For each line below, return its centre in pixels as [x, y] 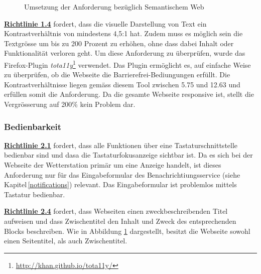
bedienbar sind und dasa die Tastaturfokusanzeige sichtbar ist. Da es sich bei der [128, 155]
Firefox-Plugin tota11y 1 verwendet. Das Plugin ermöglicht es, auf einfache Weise [127, 64]
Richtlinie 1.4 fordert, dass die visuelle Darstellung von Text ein [105, 23]
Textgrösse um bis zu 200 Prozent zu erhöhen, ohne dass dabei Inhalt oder [119, 43]
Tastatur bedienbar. [35, 194]
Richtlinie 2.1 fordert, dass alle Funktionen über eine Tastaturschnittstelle [121, 145]
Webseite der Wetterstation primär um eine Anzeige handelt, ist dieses [113, 165]
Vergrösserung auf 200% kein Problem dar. [70, 104]
